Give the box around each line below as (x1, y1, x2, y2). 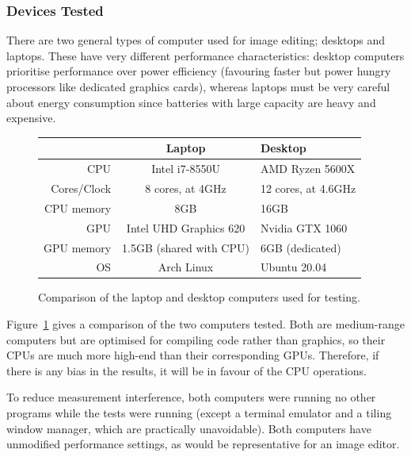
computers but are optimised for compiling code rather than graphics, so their (6, 331, 386, 348)
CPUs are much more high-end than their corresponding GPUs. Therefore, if (6, 347, 379, 363)
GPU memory (44, 239, 112, 255)
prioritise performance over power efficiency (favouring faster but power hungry (6, 63, 391, 79)
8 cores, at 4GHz (145, 179, 226, 196)
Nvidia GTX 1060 (260, 219, 348, 236)
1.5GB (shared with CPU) (122, 239, 249, 255)
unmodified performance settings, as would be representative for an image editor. (6, 436, 400, 452)
